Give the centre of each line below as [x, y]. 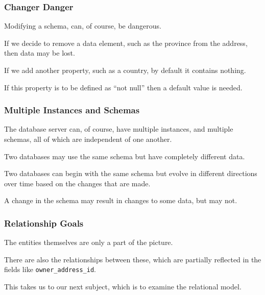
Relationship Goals [44, 223]
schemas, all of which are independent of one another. [88, 139]
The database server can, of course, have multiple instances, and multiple [119, 129]
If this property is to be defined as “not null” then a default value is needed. [123, 87]
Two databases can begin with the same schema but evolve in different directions [131, 173]
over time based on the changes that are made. [77, 183]
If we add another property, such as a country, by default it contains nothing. [125, 70]
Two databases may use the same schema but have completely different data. [125, 156]
